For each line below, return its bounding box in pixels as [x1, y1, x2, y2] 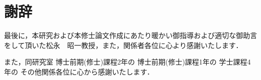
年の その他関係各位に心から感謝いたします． [4, 66, 154, 76]
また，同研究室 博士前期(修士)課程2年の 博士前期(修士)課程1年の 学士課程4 [4, 56, 251, 67]
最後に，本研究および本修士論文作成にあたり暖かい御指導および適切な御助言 [4, 30, 257, 40]
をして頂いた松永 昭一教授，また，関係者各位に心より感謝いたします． [4, 39, 243, 50]
